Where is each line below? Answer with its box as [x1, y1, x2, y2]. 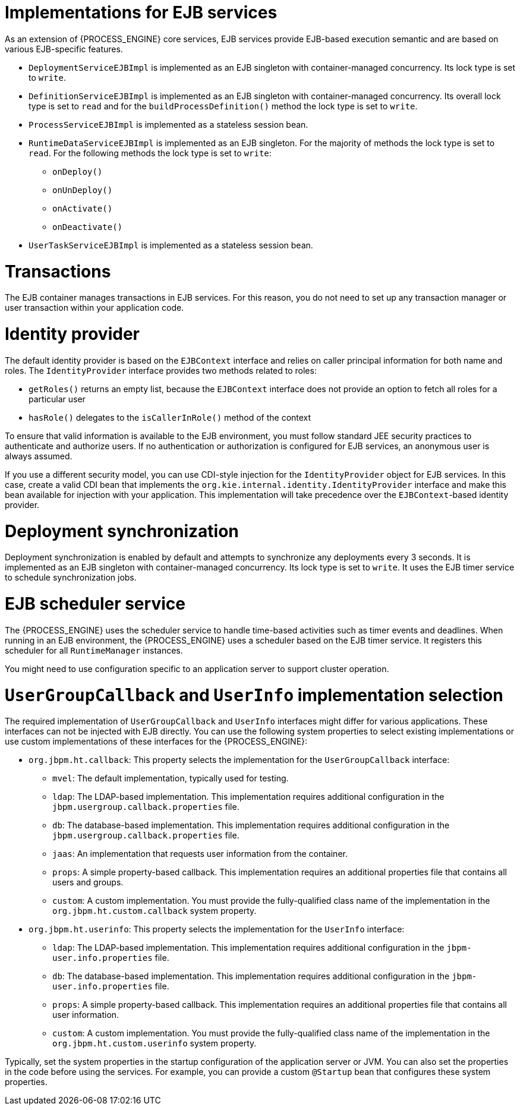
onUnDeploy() [52, 185, 113, 195]
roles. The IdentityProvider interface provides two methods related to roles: [5, 365, 317, 376]
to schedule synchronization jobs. [5, 572, 137, 583]
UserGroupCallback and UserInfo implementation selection [5, 685, 503, 705]
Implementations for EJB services [5, 2, 278, 23]
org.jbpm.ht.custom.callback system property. [52, 906, 257, 916]
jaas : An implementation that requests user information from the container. [52, 849, 348, 859]
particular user [29, 393, 86, 404]
